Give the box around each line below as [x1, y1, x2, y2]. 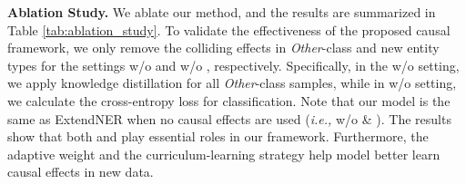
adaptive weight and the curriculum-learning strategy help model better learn [7, 144, 441, 163]
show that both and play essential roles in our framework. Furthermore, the [7, 127, 429, 146]
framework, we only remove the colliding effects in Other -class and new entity [7, 38, 440, 57]
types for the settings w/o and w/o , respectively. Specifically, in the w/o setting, [7, 55, 460, 74]
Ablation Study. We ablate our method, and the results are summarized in [7, 3, 436, 21]
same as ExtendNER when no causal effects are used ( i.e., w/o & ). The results [7, 109, 451, 128]
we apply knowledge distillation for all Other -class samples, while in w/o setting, [7, 73, 457, 92]
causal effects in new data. [7, 162, 154, 181]
